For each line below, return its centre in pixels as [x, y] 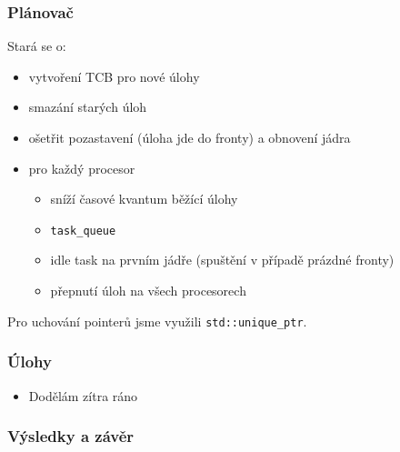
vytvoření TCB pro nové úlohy [114, 76]
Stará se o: [37, 46]
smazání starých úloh [88, 107]
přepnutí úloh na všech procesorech [148, 291]
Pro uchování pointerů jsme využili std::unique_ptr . [157, 321]
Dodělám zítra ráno [83, 395]
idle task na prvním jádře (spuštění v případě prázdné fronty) [222, 260]
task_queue [83, 231]
